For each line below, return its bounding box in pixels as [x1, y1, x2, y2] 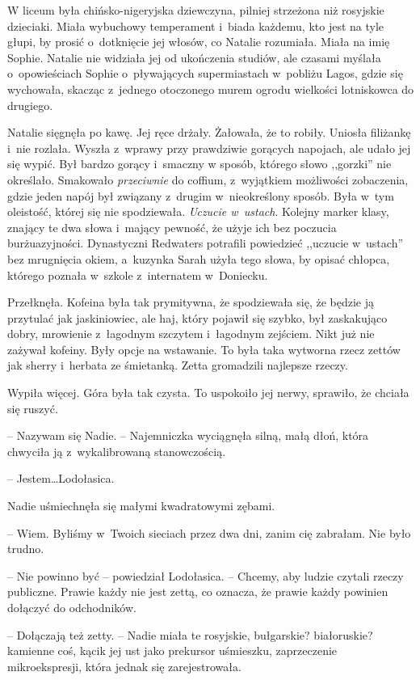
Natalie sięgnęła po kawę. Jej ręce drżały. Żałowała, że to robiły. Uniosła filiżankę [7, 124, 411, 141]
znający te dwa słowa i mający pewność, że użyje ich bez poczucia [7, 218, 337, 235]
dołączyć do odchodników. [7, 599, 136, 615]
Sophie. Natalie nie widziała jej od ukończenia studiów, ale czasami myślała [7, 49, 381, 65]
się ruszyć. [7, 399, 58, 416]
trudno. [7, 540, 44, 557]
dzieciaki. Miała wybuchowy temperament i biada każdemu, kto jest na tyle [7, 17, 384, 34]
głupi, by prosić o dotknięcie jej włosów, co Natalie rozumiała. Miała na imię [7, 33, 390, 50]
